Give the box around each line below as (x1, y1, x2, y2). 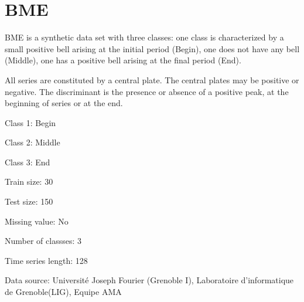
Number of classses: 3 (5, 235, 81, 247)
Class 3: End (5, 155, 50, 168)
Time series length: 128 (5, 254, 88, 266)
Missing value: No (5, 215, 69, 227)
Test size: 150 (5, 195, 53, 208)
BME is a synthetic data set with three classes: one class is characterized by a (5, 31, 284, 43)
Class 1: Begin (5, 116, 56, 128)
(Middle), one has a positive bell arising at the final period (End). (5, 54, 241, 66)
